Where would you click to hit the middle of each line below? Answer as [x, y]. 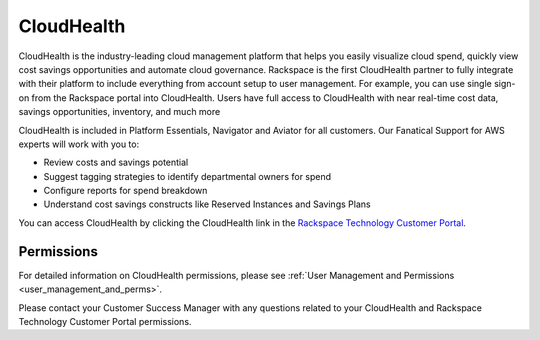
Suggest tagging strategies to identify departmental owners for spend [187, 176]
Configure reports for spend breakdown [125, 191]
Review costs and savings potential [116, 162]
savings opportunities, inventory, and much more [119, 112]
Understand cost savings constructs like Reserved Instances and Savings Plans [207, 204]
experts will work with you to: [79, 144]
